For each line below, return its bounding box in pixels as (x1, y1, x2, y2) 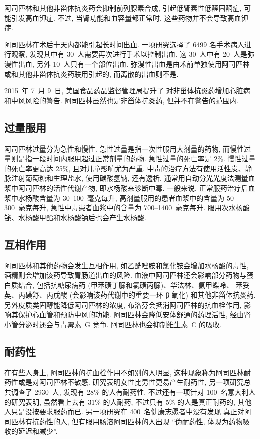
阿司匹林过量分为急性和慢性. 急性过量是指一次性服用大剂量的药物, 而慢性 (4, 143, 244, 154)
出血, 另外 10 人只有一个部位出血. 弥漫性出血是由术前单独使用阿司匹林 (18, 58, 250, 69)
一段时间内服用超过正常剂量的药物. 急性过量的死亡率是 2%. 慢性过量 (32, 153, 256, 164)
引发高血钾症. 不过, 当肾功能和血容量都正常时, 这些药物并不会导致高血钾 (11, 12, 248, 23)
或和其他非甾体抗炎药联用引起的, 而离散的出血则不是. (4, 68, 179, 79)
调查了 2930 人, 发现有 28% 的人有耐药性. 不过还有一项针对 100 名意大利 (11, 387, 249, 397)
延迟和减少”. (18, 426, 58, 436)
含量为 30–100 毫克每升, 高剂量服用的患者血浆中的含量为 (39, 192, 225, 203)
